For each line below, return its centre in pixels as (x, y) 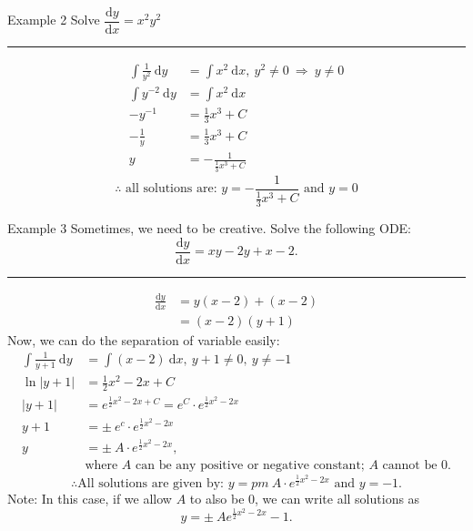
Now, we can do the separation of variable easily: (144, 339)
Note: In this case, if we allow (90, 499)
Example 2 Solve (54, 20)
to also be (217, 499)
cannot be (410, 466)
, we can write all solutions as (337, 499)
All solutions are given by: (151, 484)
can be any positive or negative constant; (250, 466)
